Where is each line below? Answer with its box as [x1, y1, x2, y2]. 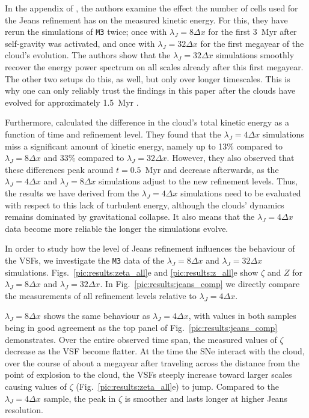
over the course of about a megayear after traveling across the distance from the [5, 356, 300, 369]
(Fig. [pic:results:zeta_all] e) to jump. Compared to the [76, 380, 279, 392]
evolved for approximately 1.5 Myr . [5, 95, 139, 108]
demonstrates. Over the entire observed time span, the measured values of [5, 333, 277, 345]
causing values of [5, 380, 67, 392]
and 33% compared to [43, 151, 124, 164]
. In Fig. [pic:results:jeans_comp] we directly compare [100, 277, 300, 290]
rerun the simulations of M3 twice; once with [5, 25, 167, 38]
